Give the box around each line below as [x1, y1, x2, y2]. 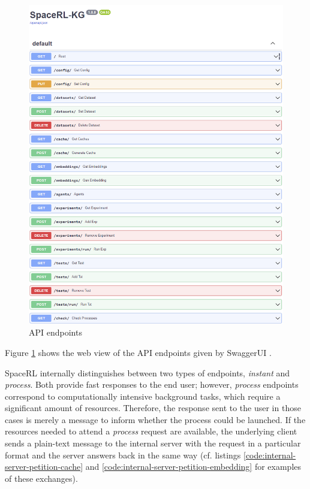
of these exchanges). [5, 472, 78, 484]
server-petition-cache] [5, 460, 83, 473]
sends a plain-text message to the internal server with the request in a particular [5, 437, 301, 449]
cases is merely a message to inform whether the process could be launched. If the [5, 413, 306, 425]
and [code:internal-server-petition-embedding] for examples [85, 460, 302, 473]
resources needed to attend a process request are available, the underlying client [5, 425, 297, 437]
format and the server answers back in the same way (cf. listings [5, 448, 241, 461]
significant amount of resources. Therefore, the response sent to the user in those [5, 402, 301, 414]
